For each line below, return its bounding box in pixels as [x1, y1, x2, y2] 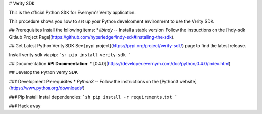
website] [179, 78, 196, 84]
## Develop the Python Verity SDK [9, 70, 78, 75]
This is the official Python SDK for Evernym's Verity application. [9, 10, 136, 15]
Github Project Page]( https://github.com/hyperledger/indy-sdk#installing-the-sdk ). [9, 34, 175, 40]
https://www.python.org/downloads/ [10, 85, 83, 91]
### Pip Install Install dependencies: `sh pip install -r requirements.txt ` [9, 94, 178, 100]
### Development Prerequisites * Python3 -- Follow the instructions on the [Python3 [9, 78, 179, 84]
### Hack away [9, 103, 41, 109]
